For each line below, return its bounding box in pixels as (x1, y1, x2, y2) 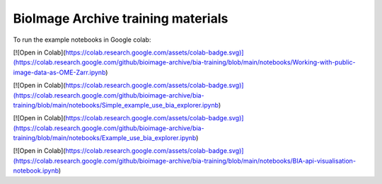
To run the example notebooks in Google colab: (13, 35, 151, 44)
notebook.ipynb (13, 166, 59, 175)
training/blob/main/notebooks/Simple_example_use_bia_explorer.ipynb (13, 100, 219, 109)
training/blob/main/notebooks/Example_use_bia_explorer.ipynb (13, 134, 197, 142)
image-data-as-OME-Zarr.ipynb (13, 68, 106, 76)
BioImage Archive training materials (13, 11, 228, 26)
